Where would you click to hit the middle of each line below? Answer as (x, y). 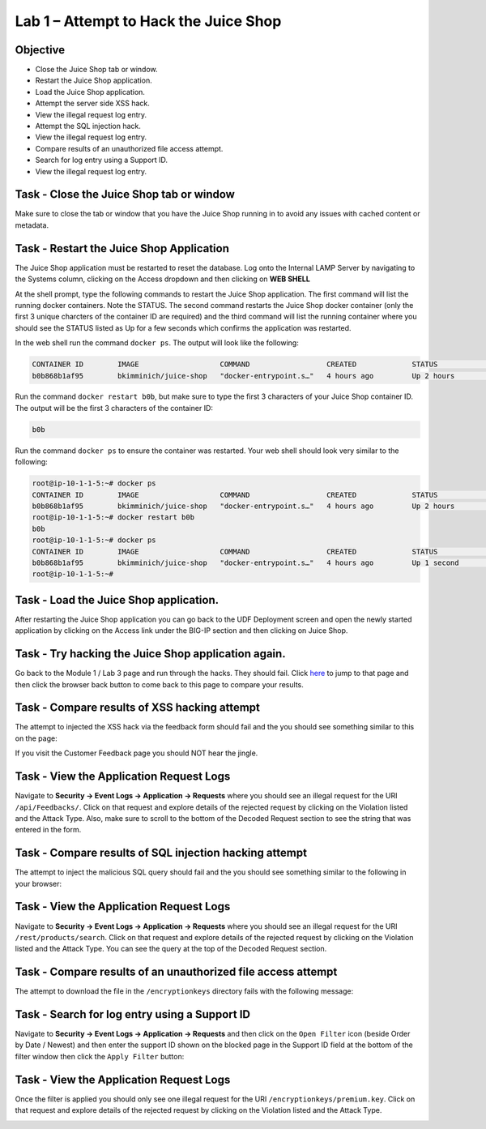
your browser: (38, 883)
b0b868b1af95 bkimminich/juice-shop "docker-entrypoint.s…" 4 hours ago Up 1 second (245, 562)
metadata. (32, 225)
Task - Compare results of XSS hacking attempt (138, 708)
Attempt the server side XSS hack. (92, 103)
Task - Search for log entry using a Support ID (133, 1014)
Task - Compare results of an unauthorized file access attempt (176, 972)
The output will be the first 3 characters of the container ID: (114, 408)
